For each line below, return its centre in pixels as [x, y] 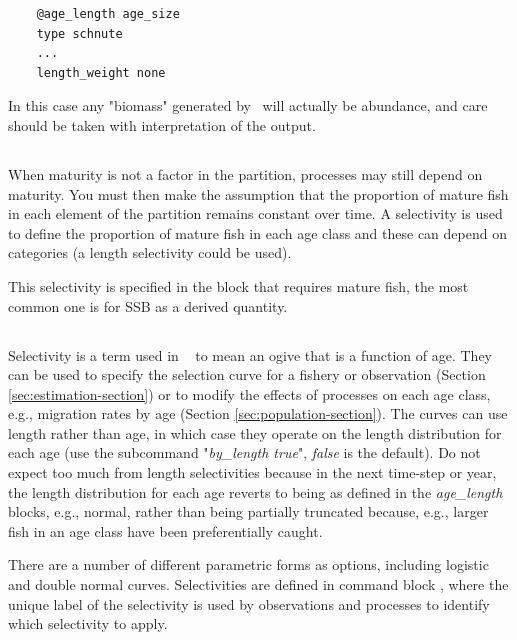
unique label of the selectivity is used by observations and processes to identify [249, 603]
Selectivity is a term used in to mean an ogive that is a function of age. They [250, 354]
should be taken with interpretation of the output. [162, 124]
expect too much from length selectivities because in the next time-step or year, [252, 472]
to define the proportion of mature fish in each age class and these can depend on [257, 232]
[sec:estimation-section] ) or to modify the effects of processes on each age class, [249, 393]
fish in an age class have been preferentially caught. [165, 530]
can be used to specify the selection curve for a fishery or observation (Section [247, 374]
